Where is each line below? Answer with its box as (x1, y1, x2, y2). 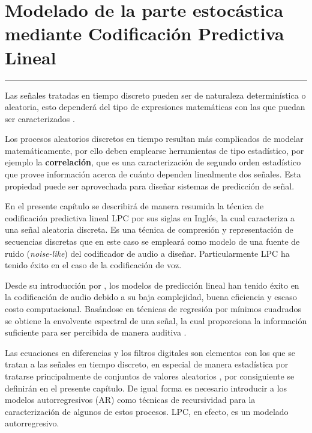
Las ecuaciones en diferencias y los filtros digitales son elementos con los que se (5, 346, 295, 358)
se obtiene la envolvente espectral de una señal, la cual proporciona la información (5, 314, 307, 327)
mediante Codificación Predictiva (5, 21, 284, 46)
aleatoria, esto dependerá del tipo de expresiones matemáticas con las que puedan (5, 100, 305, 113)
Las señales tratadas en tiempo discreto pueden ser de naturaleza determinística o (5, 88, 306, 101)
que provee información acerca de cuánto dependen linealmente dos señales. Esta (5, 168, 301, 180)
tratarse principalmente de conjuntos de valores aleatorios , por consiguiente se (5, 369, 295, 382)
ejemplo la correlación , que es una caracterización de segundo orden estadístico (5, 156, 301, 168)
